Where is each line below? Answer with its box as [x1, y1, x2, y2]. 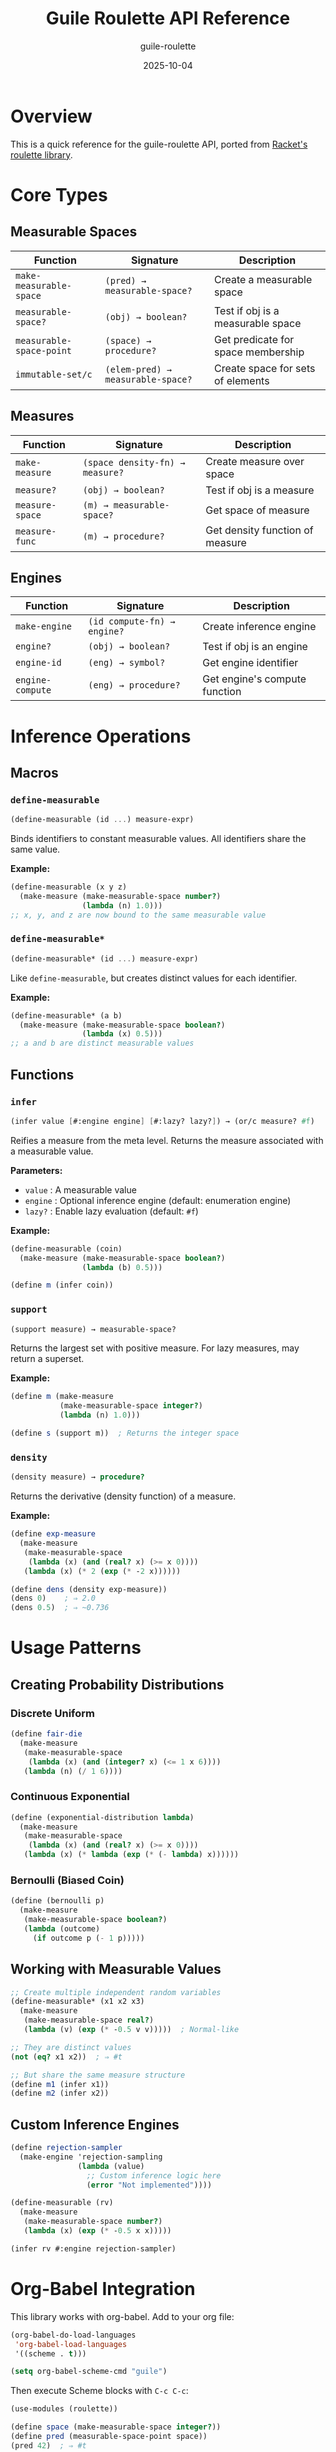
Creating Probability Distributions [10, 1676, 225, 1693]
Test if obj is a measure [205, 483, 315, 497]
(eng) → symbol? [88, 657, 166, 669]
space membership [213, 345, 305, 359]
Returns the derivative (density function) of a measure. [10, 1490, 237, 1502]
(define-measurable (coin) [10, 1243, 123, 1254]
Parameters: [10, 1164, 63, 1176]
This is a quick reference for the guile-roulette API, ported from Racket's [10, 138, 308, 150]
